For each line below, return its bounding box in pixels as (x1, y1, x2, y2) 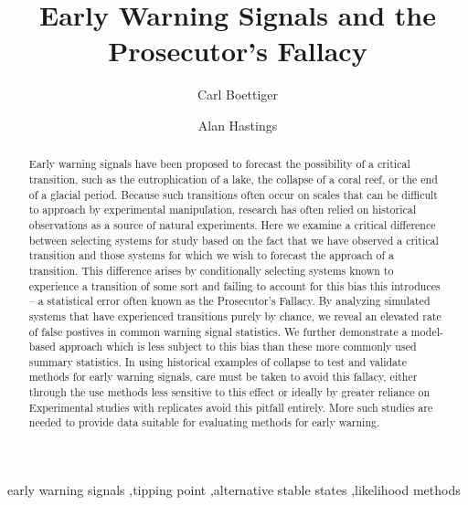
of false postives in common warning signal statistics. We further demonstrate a (28, 323, 408, 339)
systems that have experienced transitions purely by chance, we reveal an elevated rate (28, 308, 441, 323)
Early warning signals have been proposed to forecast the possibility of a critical (28, 156, 410, 172)
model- (410, 323, 443, 339)
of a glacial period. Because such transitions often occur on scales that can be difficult (28, 186, 438, 202)
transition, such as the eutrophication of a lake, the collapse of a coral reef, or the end (28, 171, 438, 186)
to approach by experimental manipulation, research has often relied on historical (28, 202, 416, 217)
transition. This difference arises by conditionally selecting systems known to (28, 262, 394, 278)
